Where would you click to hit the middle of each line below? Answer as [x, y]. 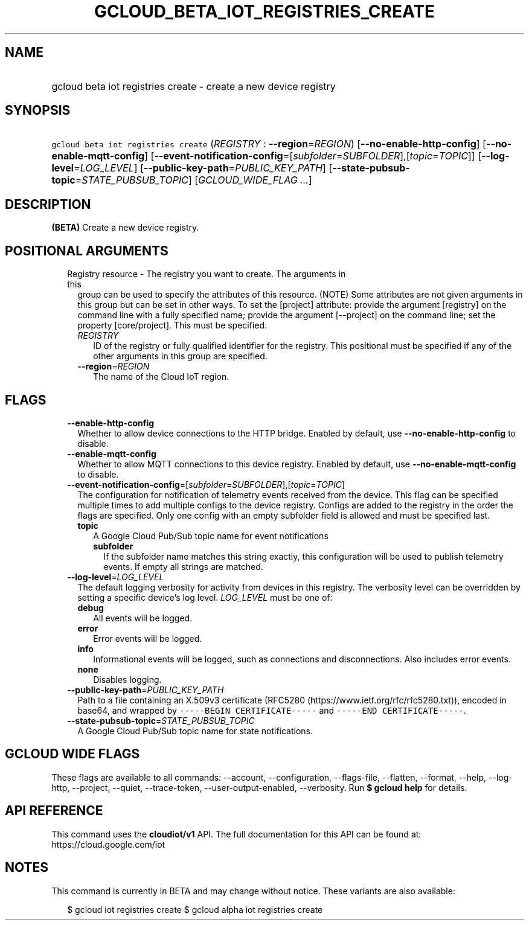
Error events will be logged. [148, 638]
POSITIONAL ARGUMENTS [87, 251]
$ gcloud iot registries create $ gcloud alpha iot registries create [195, 909]
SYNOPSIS [38, 110]
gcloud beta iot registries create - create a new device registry [194, 86]
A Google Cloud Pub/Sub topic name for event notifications [211, 536]
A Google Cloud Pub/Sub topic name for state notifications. [195, 731]
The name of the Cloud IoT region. [161, 377]
